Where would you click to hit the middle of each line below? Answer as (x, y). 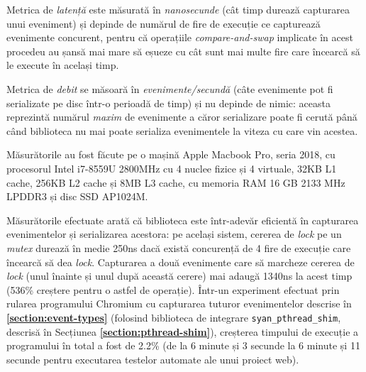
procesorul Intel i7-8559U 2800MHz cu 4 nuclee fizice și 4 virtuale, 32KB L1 (172, 168)
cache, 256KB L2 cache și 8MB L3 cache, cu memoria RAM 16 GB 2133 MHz (176, 182)
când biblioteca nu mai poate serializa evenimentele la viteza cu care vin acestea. (182, 130)
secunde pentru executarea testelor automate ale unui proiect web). (153, 359)
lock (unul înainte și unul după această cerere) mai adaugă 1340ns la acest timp (179, 276)
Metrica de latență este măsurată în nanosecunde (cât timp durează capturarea (178, 9)
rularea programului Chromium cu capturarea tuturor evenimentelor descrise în (179, 303)
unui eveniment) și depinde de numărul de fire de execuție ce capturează (163, 23)
